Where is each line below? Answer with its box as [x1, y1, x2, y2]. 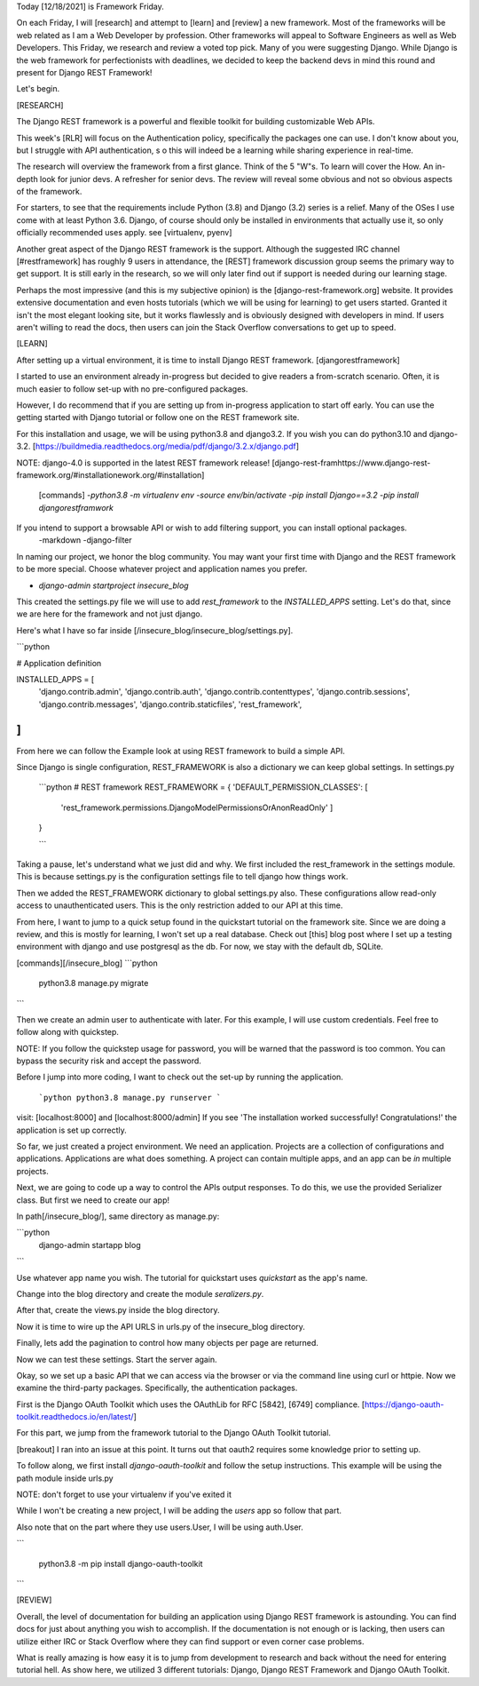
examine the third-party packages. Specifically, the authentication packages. [16, 1382, 298, 1394]
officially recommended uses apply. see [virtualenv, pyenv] [16, 227, 232, 238]
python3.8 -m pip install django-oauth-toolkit [38, 1558, 203, 1569]
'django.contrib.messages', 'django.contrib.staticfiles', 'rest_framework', [38, 698, 302, 710]
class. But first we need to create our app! [16, 1195, 170, 1205]
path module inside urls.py [16, 1473, 114, 1483]
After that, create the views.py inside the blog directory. [16, 1305, 221, 1316]
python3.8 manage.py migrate [38, 978, 149, 989]
